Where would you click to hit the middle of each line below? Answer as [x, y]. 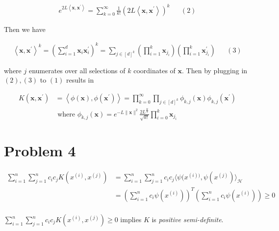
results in [80, 80]
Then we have [25, 29]
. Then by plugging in [215, 70]
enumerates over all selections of [77, 70]
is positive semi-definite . [188, 219]
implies [131, 219]
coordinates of [154, 70]
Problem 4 [40, 151]
